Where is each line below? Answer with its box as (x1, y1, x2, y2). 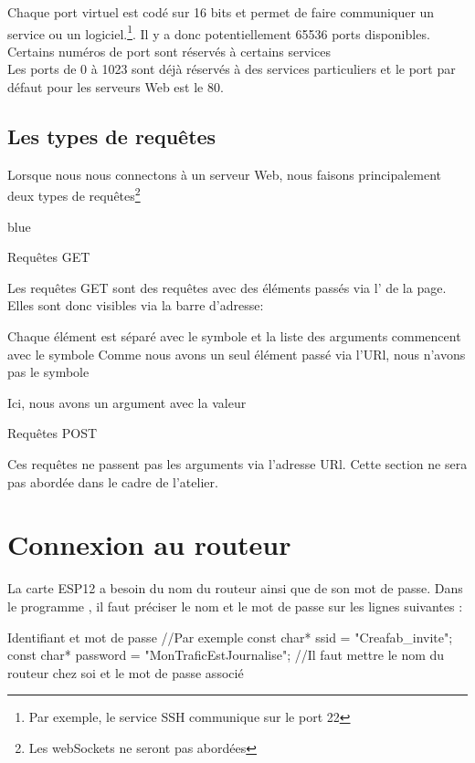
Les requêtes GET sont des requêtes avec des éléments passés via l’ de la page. (7, 277, 447, 297)
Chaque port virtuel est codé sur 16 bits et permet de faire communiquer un (7, 3, 435, 21)
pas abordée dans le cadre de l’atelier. (7, 472, 218, 491)
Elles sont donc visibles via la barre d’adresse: (7, 296, 264, 315)
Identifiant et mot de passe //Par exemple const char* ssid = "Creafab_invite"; (7, 627, 453, 646)
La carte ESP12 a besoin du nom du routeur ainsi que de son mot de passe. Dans (7, 579, 463, 598)
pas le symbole (7, 362, 90, 381)
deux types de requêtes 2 (7, 183, 141, 205)
